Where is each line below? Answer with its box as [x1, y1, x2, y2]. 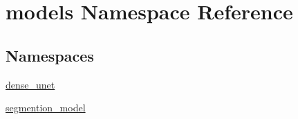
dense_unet [6, 77, 55, 91]
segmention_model [6, 100, 86, 115]
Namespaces [6, 44, 94, 66]
